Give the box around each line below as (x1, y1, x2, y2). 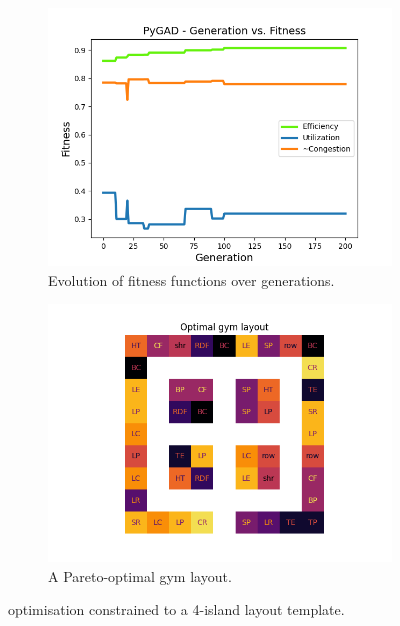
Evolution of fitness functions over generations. (48, 269, 335, 290)
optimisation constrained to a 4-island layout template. (8, 599, 345, 620)
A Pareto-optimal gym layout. (48, 565, 232, 586)
